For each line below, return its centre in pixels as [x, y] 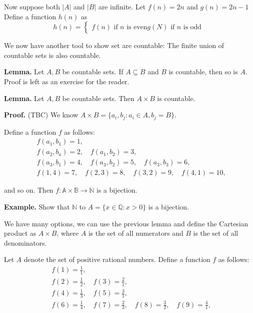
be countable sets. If [93, 72]
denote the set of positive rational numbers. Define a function [117, 259]
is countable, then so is [203, 72]
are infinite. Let [122, 6]
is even [137, 27]
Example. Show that [37, 206]
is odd [192, 27]
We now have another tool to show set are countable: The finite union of [114, 45]
